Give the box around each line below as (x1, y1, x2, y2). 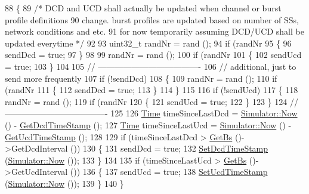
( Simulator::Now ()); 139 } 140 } (5, 177, 124, 189)
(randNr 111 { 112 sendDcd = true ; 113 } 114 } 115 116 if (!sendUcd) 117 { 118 (5, 84, 298, 96)
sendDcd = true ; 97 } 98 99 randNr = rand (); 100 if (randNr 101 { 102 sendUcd (5, 48, 302, 61)
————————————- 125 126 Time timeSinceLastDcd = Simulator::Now (5, 107, 298, 119)
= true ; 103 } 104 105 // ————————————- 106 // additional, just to (5, 60, 296, 72)
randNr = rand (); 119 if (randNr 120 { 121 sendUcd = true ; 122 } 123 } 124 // (5, 95, 298, 107)
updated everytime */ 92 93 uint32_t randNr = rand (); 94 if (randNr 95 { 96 (5, 36, 292, 49)
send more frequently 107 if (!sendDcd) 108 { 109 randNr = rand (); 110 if (5, 72, 277, 84)
